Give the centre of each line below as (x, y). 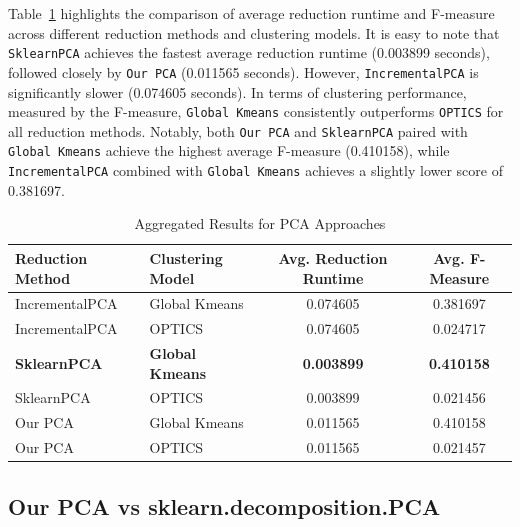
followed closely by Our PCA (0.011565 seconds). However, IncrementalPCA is (243, 71)
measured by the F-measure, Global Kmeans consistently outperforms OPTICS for (256, 111)
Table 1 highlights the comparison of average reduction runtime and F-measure (251, 13)
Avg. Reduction (333, 257)
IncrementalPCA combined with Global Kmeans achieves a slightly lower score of (255, 170)
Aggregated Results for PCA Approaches (260, 223)
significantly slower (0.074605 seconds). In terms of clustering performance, (237, 91)
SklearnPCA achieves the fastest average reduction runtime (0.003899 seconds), (249, 52)
